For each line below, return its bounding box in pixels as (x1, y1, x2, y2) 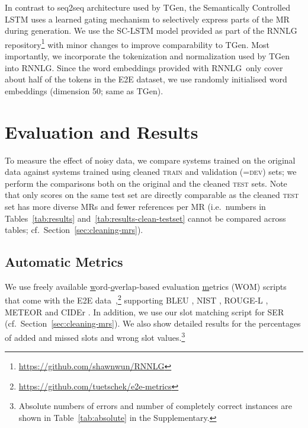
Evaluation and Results (5, 119, 198, 143)
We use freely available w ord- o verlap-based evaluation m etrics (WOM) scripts (5, 280, 287, 292)
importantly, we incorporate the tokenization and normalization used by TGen (5, 50, 290, 62)
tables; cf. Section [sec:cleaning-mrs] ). (5, 223, 143, 236)
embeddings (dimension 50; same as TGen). (5, 84, 163, 97)
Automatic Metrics (5, 253, 123, 271)
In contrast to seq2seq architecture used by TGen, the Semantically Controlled (5, 1, 290, 13)
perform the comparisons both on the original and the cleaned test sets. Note (5, 177, 287, 189)
